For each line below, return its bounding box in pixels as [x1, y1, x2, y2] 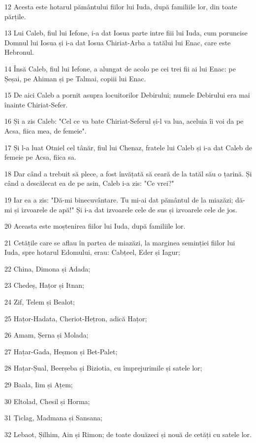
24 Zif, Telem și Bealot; [4, 297, 75, 307]
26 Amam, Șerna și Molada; [4, 330, 89, 340]
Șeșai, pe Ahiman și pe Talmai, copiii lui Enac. [4, 73, 146, 83]
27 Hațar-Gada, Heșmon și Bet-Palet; [4, 346, 118, 356]
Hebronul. [4, 47, 34, 57]
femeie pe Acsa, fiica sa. [4, 152, 76, 162]
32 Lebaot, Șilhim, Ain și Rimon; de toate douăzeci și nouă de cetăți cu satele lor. [4, 429, 252, 439]
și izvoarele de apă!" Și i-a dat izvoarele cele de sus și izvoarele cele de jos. [14, 204, 237, 214]
